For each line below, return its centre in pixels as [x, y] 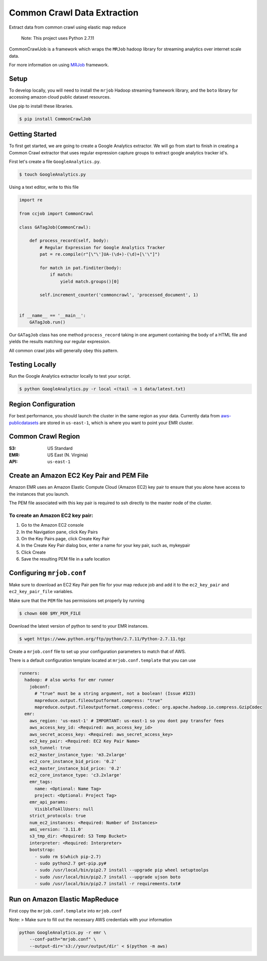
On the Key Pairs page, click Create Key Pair [65, 538]
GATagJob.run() [47, 322]
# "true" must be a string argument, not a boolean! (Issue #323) [115, 694]
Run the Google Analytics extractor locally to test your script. [70, 376]
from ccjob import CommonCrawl [57, 213]
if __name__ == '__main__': [52, 315]
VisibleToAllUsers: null [64, 809]
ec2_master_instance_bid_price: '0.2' [75, 768]
